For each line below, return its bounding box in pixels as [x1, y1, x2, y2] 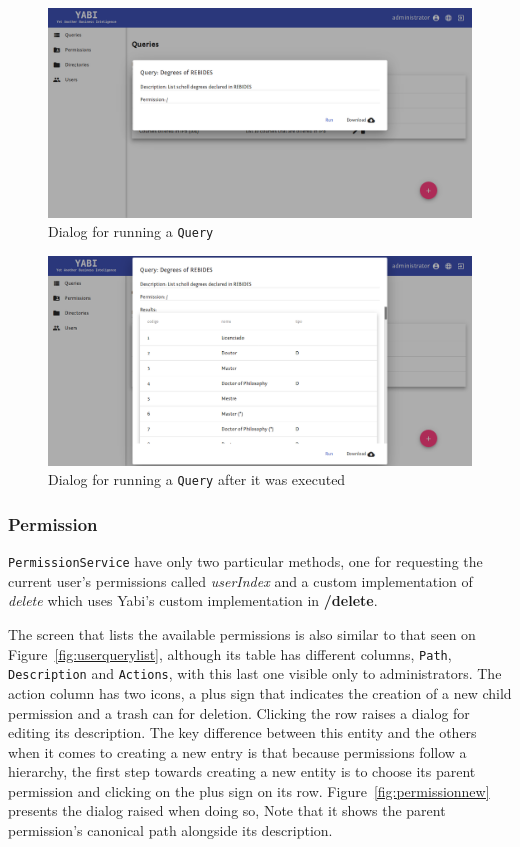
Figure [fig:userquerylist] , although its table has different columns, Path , [8, 643, 452, 664]
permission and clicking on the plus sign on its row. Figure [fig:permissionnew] [8, 780, 490, 801]
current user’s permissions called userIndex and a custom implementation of [8, 570, 473, 591]
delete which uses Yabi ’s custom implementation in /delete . [8, 590, 378, 611]
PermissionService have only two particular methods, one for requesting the [8, 551, 483, 572]
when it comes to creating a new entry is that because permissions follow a [8, 741, 467, 762]
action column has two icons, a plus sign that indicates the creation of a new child [8, 682, 512, 703]
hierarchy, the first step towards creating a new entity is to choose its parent [8, 761, 476, 782]
